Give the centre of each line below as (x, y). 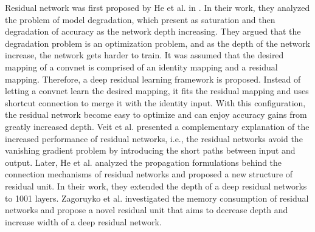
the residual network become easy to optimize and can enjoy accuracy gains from (156, 114)
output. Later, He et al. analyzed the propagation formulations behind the (144, 162)
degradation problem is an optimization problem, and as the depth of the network (158, 43)
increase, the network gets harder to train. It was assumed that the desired (144, 55)
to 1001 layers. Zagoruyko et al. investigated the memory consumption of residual (157, 198)
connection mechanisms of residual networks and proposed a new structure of (149, 174)
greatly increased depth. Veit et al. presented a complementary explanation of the (157, 126)
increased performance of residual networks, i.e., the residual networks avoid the (154, 138)
